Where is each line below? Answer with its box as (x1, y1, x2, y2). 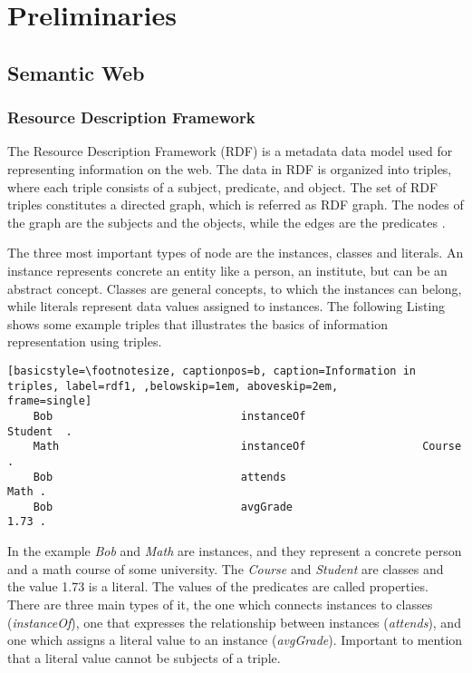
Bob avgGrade (33, 500, 293, 513)
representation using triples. (7, 332, 162, 351)
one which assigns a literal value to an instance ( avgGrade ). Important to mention (7, 630, 463, 649)
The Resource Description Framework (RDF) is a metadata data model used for (7, 141, 453, 161)
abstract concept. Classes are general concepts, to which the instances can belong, (7, 278, 462, 297)
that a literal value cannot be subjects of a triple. (7, 648, 281, 667)
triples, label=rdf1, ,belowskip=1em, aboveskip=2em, (7, 379, 339, 393)
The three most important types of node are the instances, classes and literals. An (7, 243, 464, 262)
